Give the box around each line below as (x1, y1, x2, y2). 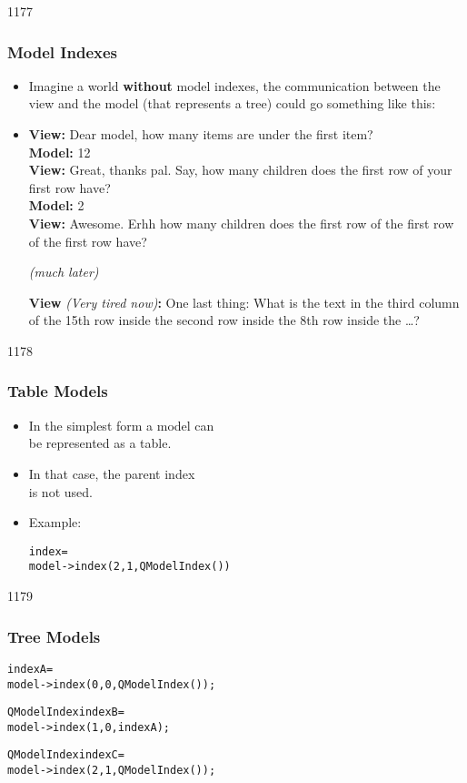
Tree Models (7, 625, 101, 647)
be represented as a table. (28, 433, 172, 453)
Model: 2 (28, 196, 84, 215)
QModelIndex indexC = (7, 748, 124, 762)
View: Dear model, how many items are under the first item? (28, 125, 373, 143)
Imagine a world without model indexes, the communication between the (28, 76, 441, 95)
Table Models (7, 380, 108, 402)
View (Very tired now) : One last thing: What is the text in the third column (28, 292, 460, 311)
